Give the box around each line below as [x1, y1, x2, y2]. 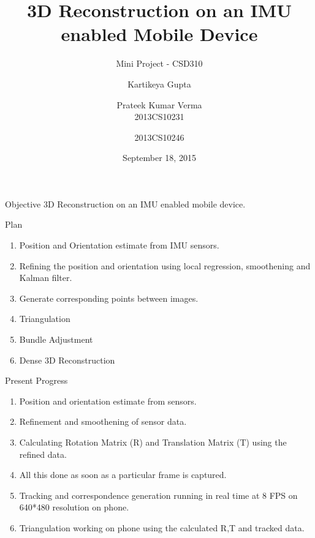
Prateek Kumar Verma [116, 98, 202, 111]
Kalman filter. [19, 271, 72, 284]
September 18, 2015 [123, 151, 196, 164]
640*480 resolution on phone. [19, 501, 129, 514]
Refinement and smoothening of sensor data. [19, 415, 187, 428]
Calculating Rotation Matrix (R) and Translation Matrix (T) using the [19, 436, 287, 448]
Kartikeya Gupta [127, 77, 191, 90]
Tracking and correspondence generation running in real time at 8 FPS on [19, 488, 298, 501]
